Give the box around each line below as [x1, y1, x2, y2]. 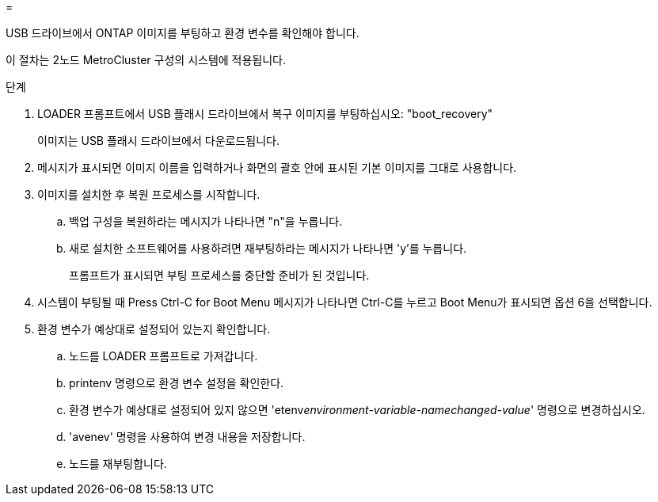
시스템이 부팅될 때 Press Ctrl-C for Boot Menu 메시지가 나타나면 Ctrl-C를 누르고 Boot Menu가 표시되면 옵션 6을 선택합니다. [37, 295, 652, 309]
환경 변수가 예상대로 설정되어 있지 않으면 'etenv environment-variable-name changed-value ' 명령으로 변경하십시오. [69, 403, 645, 416]
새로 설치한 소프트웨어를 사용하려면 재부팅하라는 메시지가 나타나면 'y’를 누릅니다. [69, 241, 467, 255]
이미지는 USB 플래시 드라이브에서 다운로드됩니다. [37, 134, 280, 147]
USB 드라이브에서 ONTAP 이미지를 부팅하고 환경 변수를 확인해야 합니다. [6, 26, 359, 40]
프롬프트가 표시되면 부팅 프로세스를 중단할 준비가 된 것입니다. [69, 268, 370, 282]
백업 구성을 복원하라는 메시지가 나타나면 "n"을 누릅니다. [69, 215, 343, 228]
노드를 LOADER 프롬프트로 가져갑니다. [69, 349, 258, 363]
